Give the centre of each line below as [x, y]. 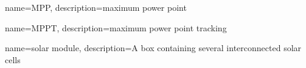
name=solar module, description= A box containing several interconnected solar [153, 48]
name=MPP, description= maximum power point [96, 7]
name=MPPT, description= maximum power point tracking [116, 27]
